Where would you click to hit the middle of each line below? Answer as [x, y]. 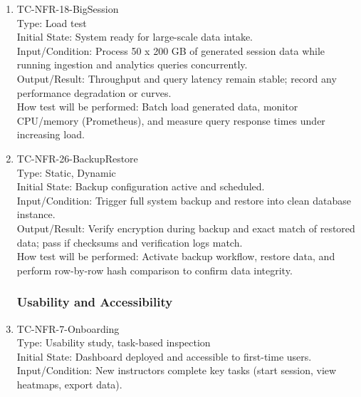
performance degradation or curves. [94, 92]
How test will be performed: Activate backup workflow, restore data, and [176, 256]
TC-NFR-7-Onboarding [68, 328]
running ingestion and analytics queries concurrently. [132, 65]
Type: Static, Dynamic [66, 172]
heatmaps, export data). [69, 384]
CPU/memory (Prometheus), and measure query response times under [171, 120]
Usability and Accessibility [95, 302]
